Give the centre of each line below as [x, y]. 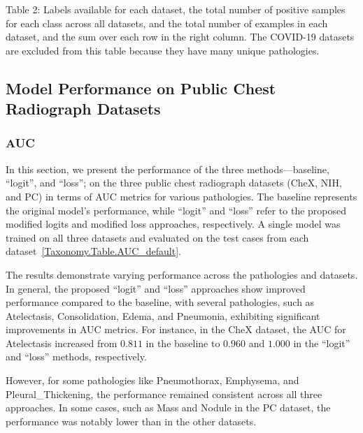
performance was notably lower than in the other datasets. [131, 421]
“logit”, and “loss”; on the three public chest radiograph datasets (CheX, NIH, [174, 183]
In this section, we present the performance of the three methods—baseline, [168, 169]
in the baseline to [183, 343]
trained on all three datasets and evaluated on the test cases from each [157, 237]
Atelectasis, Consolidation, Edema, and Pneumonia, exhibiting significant [163, 315]
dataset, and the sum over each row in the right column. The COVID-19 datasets [180, 37]
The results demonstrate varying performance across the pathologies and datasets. [182, 274]
